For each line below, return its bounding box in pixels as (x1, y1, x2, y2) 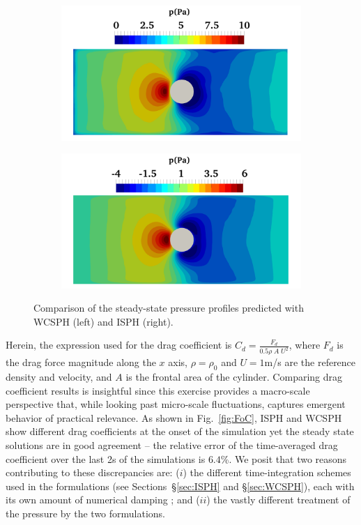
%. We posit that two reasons (220, 451, 347, 466)
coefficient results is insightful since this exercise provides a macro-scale (6, 383, 310, 397)
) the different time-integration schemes (183, 465, 351, 480)
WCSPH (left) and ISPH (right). (33, 314, 174, 328)
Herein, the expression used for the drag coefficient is (6, 337, 232, 352)
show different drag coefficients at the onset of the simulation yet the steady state (6, 424, 354, 439)
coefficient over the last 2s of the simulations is (6, 451, 206, 466)
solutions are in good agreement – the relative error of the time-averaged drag (6, 438, 338, 452)
